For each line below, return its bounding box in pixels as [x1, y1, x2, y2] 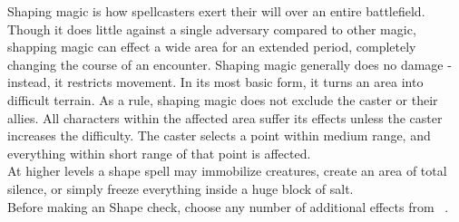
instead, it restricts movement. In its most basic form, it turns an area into [7, 72, 424, 92]
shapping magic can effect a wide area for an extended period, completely [7, 37, 416, 56]
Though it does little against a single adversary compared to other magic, [7, 19, 416, 38]
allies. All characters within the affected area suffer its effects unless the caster [7, 108, 443, 127]
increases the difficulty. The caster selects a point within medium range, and [7, 126, 431, 145]
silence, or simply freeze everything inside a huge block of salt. [7, 179, 354, 198]
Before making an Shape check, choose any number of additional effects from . [7, 197, 449, 216]
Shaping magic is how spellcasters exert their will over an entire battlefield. [7, 2, 425, 20]
